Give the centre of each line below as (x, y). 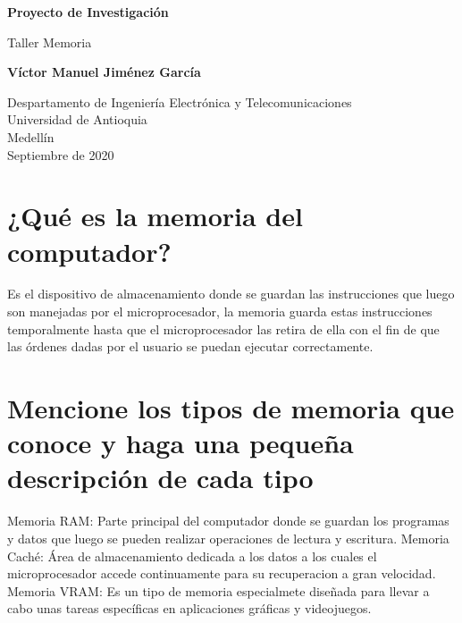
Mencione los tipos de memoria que (231, 408)
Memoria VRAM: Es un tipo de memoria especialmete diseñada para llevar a (218, 590)
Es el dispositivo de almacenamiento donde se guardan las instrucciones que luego (231, 294)
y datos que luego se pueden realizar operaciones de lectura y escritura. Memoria (228, 538)
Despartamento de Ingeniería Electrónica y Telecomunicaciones (180, 101)
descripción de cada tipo (160, 478)
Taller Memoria (50, 42)
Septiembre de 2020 (61, 154)
